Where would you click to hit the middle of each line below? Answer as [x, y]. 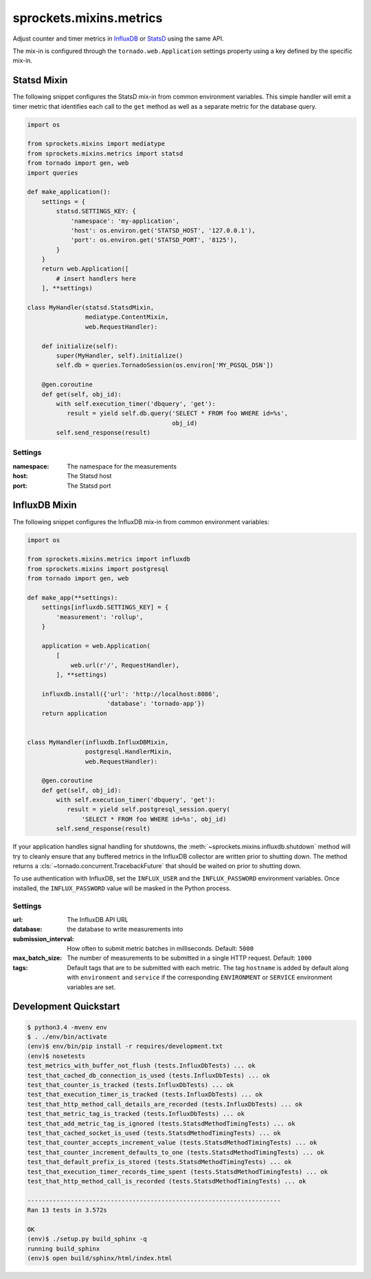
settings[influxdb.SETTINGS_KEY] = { [105, 608]
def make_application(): [69, 192]
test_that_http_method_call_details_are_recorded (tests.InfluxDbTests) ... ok [165, 1104]
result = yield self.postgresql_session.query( [148, 809]
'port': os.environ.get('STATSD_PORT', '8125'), [154, 240]
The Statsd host [89, 476]
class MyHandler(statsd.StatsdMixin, [91, 308]
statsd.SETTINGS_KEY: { [96, 211]
